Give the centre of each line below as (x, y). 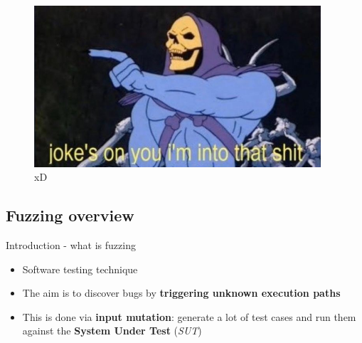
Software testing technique (80, 269)
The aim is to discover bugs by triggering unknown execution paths (181, 293)
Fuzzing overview (70, 215)
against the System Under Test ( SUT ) (112, 331)
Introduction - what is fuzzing (71, 244)
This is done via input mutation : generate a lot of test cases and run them (189, 316)
